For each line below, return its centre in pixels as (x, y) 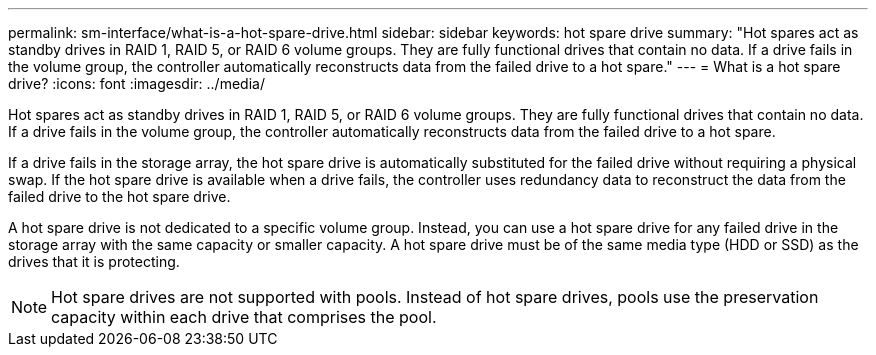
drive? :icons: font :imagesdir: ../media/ (136, 83)
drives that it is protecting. (94, 261)
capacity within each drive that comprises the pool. (244, 317)
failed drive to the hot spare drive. (119, 196)
